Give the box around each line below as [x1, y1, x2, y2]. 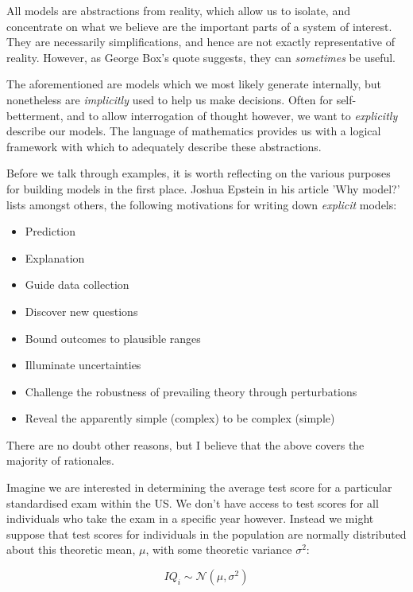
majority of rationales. [6, 452, 114, 469]
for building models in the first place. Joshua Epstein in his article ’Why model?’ [6, 180, 400, 197]
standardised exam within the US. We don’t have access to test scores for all [6, 494, 379, 511]
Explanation [25, 249, 85, 266]
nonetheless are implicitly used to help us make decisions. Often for [6, 91, 333, 107]
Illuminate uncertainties [25, 356, 141, 373]
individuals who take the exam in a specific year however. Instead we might [6, 510, 374, 527]
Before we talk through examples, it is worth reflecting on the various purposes [6, 165, 391, 181]
